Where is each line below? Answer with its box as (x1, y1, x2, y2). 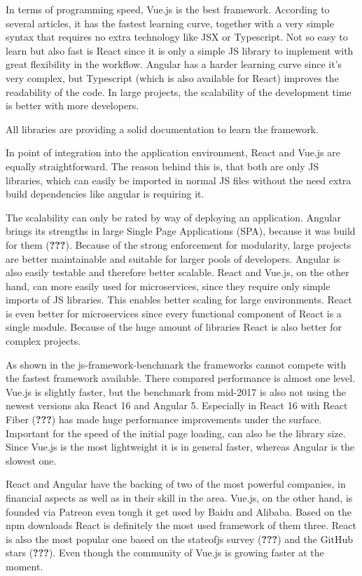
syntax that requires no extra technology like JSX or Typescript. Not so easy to (6, 29, 348, 44)
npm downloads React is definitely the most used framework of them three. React (6, 518, 356, 533)
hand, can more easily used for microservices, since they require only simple (6, 278, 330, 293)
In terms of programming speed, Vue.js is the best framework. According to (6, 2, 330, 16)
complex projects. (6, 334, 81, 348)
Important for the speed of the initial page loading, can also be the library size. (6, 425, 346, 440)
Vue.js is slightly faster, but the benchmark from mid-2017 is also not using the (6, 384, 346, 399)
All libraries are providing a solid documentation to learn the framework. (6, 121, 319, 136)
